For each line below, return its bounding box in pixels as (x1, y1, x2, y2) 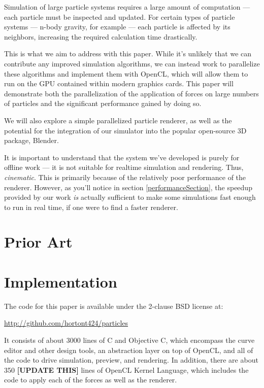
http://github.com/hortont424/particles (4, 318, 128, 328)
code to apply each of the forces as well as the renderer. (4, 374, 177, 385)
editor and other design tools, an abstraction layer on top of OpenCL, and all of (4, 344, 253, 355)
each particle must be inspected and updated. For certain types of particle (4, 11, 235, 22)
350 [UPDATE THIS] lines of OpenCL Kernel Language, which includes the (4, 364, 249, 375)
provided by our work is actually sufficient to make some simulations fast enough (4, 192, 256, 202)
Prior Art (4, 231, 73, 252)
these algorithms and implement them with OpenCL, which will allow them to (4, 68, 248, 79)
